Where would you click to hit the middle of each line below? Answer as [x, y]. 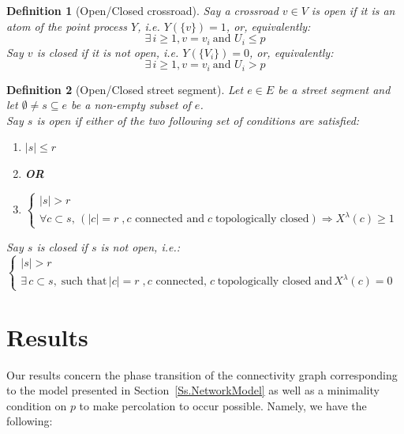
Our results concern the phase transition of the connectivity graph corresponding [202, 374]
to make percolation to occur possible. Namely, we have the [223, 405]
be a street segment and [334, 89]
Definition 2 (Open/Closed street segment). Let [125, 89]
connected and [170, 219]
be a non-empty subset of [131, 105]
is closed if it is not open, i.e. [108, 52]
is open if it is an [353, 10]
